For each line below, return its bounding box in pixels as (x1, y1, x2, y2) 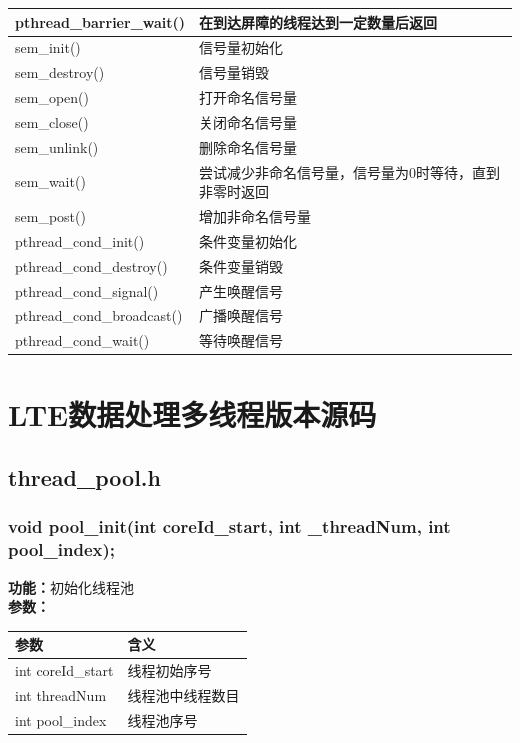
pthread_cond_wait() (15, 330, 150, 351)
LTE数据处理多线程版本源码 (8, 393, 377, 434)
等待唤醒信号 (199, 330, 284, 351)
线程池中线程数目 (127, 684, 240, 705)
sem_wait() (15, 171, 86, 192)
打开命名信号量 (199, 87, 298, 108)
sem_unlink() (15, 136, 99, 157)
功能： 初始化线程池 (8, 576, 134, 597)
